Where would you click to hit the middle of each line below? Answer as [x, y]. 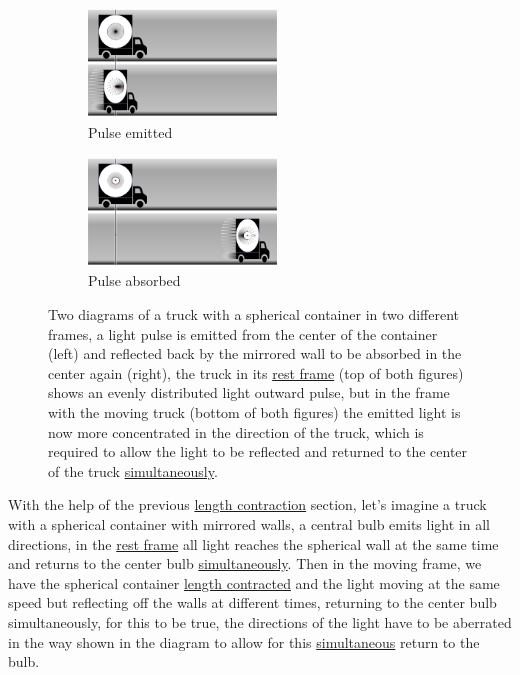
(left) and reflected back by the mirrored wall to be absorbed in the [255, 353]
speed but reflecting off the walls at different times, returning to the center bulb [252, 602]
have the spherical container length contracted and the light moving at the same [254, 582]
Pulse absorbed [134, 280]
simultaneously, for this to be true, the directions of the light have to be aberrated [260, 621]
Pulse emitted [130, 131]
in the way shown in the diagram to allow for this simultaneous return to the [244, 641]
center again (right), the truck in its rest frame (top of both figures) [256, 372]
